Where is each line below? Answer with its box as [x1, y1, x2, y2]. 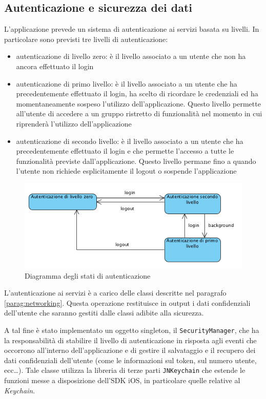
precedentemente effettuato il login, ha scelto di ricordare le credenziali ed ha [16, 88, 258, 99]
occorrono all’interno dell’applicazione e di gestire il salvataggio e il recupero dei [4, 345, 256, 355]
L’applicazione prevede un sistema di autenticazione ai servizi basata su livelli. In [4, 24, 259, 34]
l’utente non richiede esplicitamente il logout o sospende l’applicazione [16, 165, 237, 176]
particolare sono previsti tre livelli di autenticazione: [4, 33, 168, 44]
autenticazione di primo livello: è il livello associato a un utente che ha [16, 78, 237, 89]
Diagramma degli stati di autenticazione [25, 270, 151, 281]
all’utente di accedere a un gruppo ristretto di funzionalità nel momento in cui [16, 108, 262, 119]
